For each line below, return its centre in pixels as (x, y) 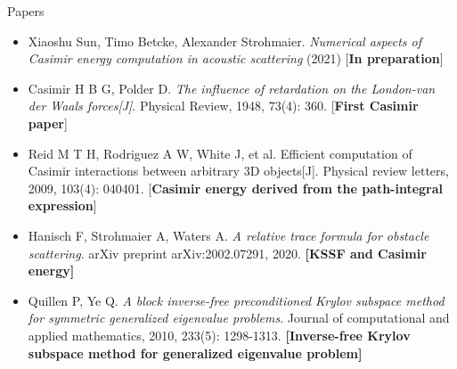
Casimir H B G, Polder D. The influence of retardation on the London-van (232, 88)
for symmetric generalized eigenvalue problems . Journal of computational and (239, 318)
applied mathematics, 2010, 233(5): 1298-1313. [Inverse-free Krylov (219, 335)
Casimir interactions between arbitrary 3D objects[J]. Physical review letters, (238, 171)
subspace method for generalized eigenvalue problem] (195, 353)
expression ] (62, 205)
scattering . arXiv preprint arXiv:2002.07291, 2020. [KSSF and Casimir (227, 253)
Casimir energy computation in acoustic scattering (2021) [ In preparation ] (236, 58)
